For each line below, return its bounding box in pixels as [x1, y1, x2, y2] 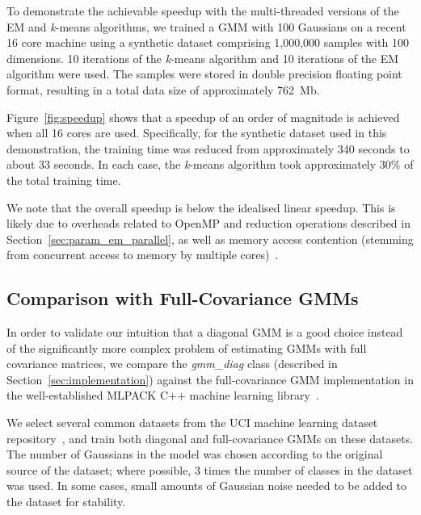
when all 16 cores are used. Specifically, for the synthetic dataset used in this [6, 124, 387, 141]
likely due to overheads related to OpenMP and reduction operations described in [6, 215, 410, 232]
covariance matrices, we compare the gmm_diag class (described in [6, 355, 338, 372]
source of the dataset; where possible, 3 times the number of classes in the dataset [6, 461, 413, 478]
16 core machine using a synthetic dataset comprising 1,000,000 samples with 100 [6, 34, 409, 51]
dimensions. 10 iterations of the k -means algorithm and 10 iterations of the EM [6, 49, 399, 66]
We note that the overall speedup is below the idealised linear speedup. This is [6, 199, 396, 216]
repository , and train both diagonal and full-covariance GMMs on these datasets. [6, 429, 414, 446]
